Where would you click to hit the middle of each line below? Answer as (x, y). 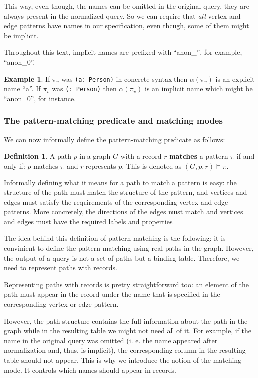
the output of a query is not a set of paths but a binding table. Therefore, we (122, 258)
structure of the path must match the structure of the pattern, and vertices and (126, 192)
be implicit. (21, 35)
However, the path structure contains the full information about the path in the (126, 320)
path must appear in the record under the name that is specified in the (112, 294)
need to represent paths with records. (61, 268)
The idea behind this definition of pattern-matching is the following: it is (115, 238)
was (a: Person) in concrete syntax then (125, 79)
